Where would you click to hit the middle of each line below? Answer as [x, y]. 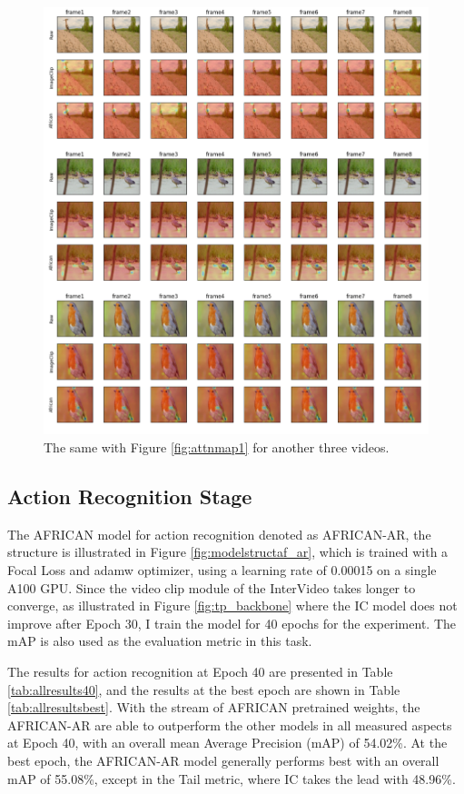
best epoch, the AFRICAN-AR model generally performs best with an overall [223, 760]
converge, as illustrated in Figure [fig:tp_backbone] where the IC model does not [232, 605]
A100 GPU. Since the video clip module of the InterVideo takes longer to [212, 587]
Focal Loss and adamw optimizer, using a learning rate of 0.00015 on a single [222, 569]
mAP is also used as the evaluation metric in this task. [160, 641]
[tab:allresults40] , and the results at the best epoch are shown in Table [204, 689]
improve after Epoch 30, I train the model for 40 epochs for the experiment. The [232, 623]
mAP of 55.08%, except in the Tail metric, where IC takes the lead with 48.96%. [232, 778]
